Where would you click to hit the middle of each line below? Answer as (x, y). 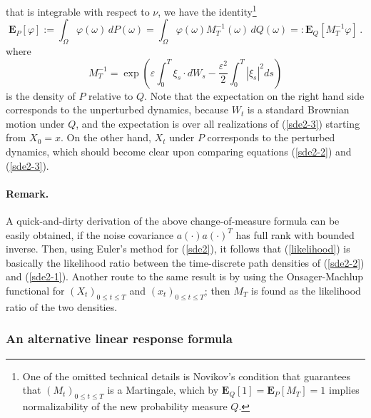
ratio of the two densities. (62, 306)
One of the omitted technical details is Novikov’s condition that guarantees (187, 376)
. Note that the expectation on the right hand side (254, 95)
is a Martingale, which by (163, 390)
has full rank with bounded (295, 234)
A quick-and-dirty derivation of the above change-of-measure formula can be (173, 220)
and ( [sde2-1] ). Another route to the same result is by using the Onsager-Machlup (185, 276)
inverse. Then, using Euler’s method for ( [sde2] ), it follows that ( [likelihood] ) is (178, 249)
